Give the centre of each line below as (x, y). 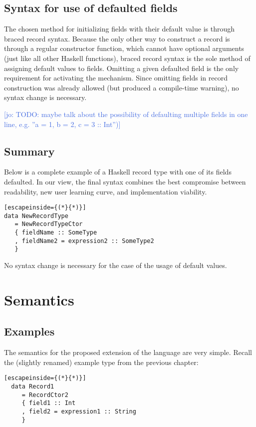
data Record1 (33, 387)
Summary (29, 151)
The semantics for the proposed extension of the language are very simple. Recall (128, 352)
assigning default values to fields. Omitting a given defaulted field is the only (122, 68)
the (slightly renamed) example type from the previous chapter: (101, 362)
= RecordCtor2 (45, 395)
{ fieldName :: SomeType (56, 233)
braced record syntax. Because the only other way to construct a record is (117, 38)
